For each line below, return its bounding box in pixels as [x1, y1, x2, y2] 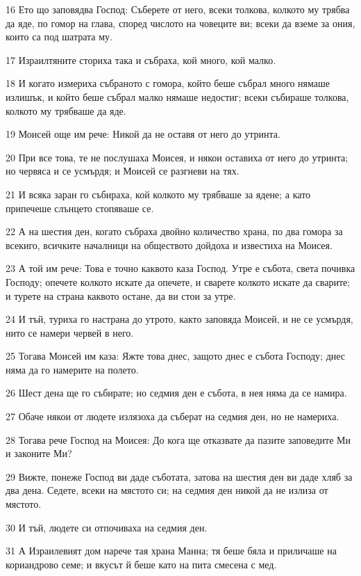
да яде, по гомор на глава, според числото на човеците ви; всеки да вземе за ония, [6, 15, 355, 30]
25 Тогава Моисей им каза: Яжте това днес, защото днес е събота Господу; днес [6, 349, 346, 363]
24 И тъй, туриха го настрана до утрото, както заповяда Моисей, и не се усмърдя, [6, 312, 353, 326]
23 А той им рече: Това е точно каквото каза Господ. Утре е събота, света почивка [6, 261, 355, 275]
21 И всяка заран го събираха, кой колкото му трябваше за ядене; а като [6, 186, 311, 201]
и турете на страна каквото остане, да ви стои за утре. [6, 288, 236, 303]
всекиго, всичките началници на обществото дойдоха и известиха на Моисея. [6, 237, 333, 252]
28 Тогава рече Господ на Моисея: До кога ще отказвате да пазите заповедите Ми [6, 432, 351, 447]
